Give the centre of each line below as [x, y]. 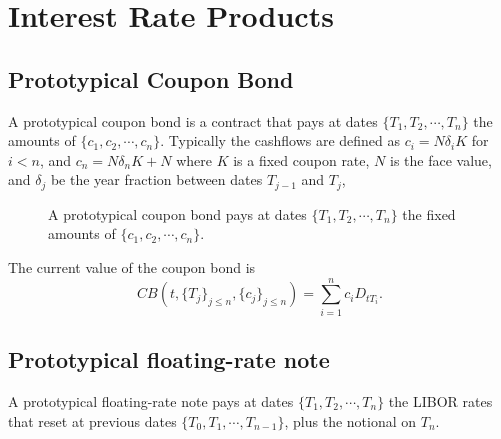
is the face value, [441, 159]
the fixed [429, 213]
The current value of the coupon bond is [132, 267]
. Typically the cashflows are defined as [280, 140]
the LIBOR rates [440, 400]
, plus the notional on [350, 420]
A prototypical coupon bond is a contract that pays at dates [193, 120]
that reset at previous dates [92, 420]
